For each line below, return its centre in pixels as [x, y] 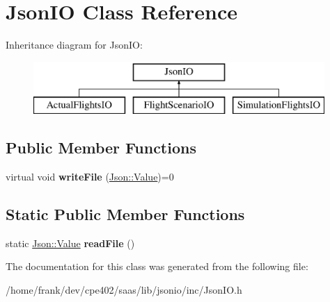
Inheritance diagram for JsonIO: [74, 45]
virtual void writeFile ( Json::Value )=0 [90, 177]
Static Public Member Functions [125, 214]
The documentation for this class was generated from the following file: [157, 266]
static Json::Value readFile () [70, 243]
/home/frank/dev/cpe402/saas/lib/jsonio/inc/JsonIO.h [124, 290]
